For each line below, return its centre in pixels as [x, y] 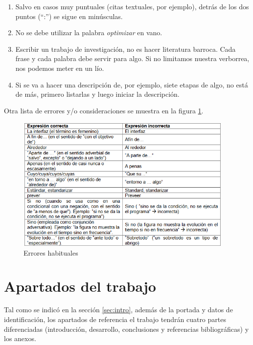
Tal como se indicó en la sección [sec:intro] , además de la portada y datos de [118, 310]
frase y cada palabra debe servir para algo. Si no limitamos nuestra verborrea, [132, 58]
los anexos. [20, 338]
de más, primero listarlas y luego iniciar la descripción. [97, 94]
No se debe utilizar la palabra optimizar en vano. [89, 32]
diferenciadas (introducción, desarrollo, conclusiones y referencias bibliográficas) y [126, 329]
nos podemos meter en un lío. [60, 68]
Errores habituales [51, 252]
